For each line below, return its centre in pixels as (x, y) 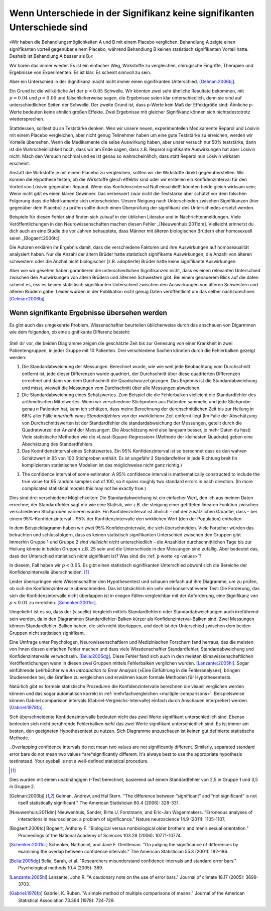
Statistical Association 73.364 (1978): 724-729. (66, 900)
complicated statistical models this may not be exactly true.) (84, 488)
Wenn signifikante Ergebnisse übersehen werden (88, 313)
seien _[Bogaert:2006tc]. (35, 238)
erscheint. (20, 163)
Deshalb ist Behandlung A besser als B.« (51, 56)
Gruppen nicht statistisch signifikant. (47, 633)
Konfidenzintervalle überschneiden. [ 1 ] (49, 572)
